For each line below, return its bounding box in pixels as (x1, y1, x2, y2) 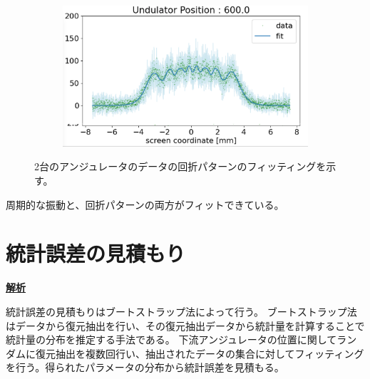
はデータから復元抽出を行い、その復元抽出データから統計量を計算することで (6, 318, 365, 333)
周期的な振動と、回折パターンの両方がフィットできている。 (6, 197, 284, 212)
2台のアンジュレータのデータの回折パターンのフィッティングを (34, 159, 327, 174)
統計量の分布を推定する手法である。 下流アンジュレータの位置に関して (6, 332, 337, 347)
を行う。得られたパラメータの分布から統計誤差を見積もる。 (6, 360, 284, 375)
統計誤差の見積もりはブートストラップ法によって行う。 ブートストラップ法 (6, 303, 357, 318)
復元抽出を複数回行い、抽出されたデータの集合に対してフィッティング (35, 346, 364, 360)
